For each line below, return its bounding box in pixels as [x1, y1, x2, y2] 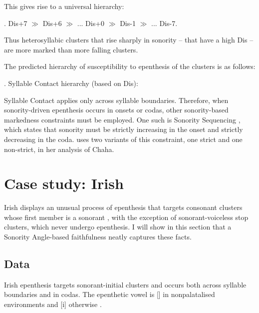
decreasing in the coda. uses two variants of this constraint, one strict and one [4, 133, 243, 144]
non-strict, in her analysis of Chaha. [4, 143, 114, 154]
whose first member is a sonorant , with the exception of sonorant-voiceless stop [4, 211, 249, 222]
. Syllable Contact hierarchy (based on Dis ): [4, 77, 138, 88]
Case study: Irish [4, 173, 124, 193]
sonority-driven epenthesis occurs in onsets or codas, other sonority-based [4, 104, 229, 115]
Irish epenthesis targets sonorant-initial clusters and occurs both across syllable [4, 279, 247, 289]
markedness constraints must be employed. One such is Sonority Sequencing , [4, 114, 241, 124]
